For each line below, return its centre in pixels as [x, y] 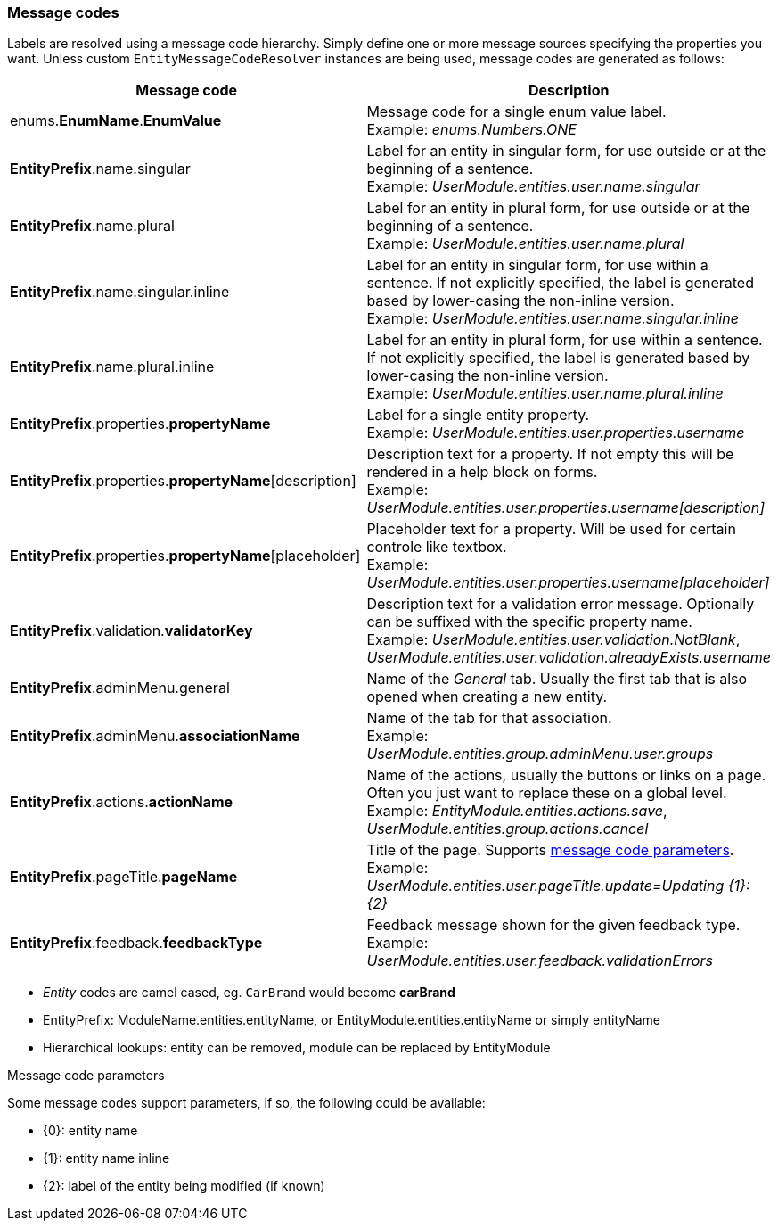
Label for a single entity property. [478, 415]
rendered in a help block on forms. [482, 472]
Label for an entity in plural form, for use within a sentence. [565, 340]
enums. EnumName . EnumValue [116, 121]
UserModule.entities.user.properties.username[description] [566, 508]
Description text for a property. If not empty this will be [550, 454]
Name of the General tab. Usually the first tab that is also [557, 679]
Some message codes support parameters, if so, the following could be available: [246, 1103]
